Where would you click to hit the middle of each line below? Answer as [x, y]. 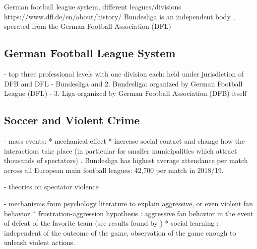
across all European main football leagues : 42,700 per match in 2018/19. [114, 170]
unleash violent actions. [40, 242]
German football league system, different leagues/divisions [93, 6]
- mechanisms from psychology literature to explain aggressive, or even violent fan [128, 203]
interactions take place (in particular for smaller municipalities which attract [121, 150]
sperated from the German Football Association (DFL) [88, 26]
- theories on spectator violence [51, 187]
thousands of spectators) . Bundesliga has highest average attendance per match [126, 160]
